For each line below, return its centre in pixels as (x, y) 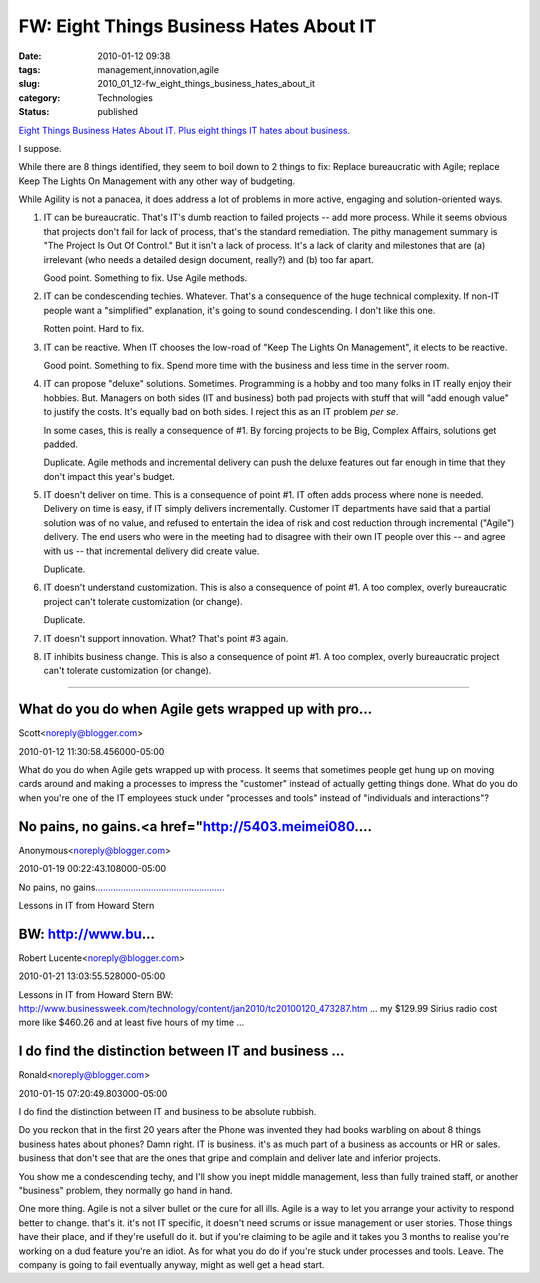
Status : (34, 112)
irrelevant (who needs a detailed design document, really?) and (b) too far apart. (208, 259)
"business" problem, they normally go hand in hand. (126, 1191)
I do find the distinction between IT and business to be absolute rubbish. (167, 1112)
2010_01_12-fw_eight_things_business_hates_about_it (206, 84)
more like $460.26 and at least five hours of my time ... (131, 1022)
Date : (30, 56)
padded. (61, 444)
